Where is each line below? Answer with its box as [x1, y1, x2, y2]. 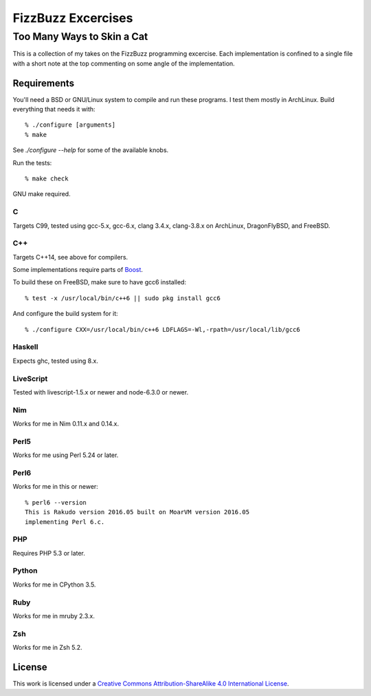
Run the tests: [12, 158, 52, 167]
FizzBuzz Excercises [12, 10, 133, 25]
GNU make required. [12, 190, 71, 198]
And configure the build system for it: [12, 310, 118, 318]
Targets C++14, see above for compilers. [12, 253, 128, 261]
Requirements [12, 77, 75, 89]
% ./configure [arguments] [25, 121, 116, 129]
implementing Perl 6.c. [25, 518, 105, 526]
